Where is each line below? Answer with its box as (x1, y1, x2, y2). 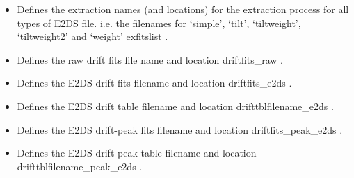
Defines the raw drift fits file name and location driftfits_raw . (17, 52, 283, 66)
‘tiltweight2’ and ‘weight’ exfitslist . (17, 29, 168, 44)
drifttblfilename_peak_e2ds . (17, 159, 143, 173)
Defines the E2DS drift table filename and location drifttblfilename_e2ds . (17, 98, 334, 113)
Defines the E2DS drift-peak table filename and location (17, 145, 257, 160)
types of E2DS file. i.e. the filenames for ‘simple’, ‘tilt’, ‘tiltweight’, (17, 15, 301, 30)
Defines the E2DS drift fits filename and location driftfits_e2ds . (17, 75, 292, 90)
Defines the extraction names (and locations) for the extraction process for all (17, 2, 349, 16)
